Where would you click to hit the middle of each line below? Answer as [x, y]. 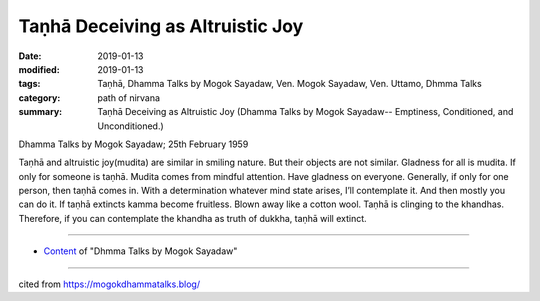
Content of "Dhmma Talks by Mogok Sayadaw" [140, 251]
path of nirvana [128, 97]
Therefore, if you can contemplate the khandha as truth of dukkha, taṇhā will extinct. [192, 218]
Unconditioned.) [130, 126]
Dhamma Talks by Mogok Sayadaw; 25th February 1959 [133, 144]
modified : [39, 69]
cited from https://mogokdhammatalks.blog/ [109, 284]
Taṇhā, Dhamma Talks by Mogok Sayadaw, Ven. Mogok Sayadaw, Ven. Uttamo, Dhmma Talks [289, 84]
